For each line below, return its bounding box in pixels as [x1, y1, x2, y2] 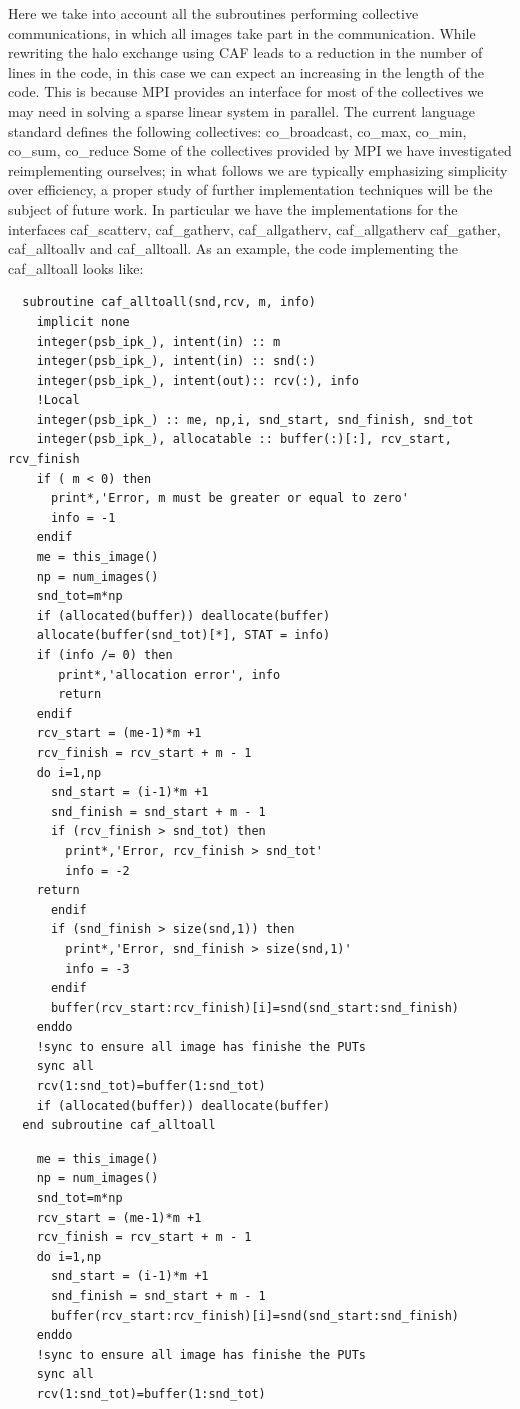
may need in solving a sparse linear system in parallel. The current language [8, 100, 475, 121]
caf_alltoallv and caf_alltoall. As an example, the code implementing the [8, 238, 459, 259]
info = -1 [50, 510, 116, 525]
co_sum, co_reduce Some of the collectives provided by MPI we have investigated [8, 140, 512, 161]
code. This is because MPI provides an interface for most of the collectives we [8, 81, 484, 102]
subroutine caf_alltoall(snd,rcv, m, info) [22, 295, 316, 310]
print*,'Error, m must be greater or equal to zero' [50, 491, 409, 506]
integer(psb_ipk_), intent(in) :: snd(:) [36, 354, 316, 369]
